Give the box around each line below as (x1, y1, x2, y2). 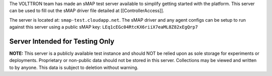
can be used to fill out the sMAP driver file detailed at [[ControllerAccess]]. (9, 8, 165, 14)
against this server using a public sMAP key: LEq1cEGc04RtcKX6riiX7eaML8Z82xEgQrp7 (9, 24, 198, 30)
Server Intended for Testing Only (9, 37, 114, 45)
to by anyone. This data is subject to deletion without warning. (9, 64, 139, 70)
